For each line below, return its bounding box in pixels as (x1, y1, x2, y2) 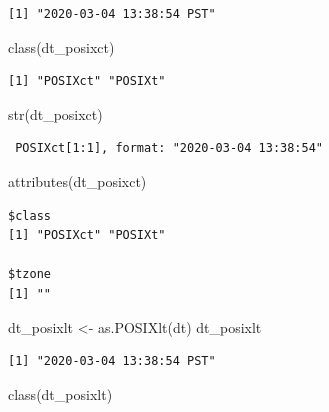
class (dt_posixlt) (8, 383, 113, 404)
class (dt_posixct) (8, 36, 115, 57)
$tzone (8, 267, 51, 282)
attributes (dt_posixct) (8, 170, 147, 191)
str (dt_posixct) (8, 103, 103, 124)
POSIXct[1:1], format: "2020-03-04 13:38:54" (15, 141, 323, 156)
